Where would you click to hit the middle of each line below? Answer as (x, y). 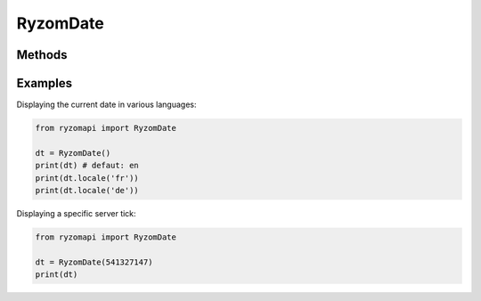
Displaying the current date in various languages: (106, 105)
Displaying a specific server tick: (77, 213)
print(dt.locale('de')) (87, 191)
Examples (45, 83)
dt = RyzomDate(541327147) (94, 262)
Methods (42, 55)
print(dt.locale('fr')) (87, 178)
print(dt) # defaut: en (87, 166)
